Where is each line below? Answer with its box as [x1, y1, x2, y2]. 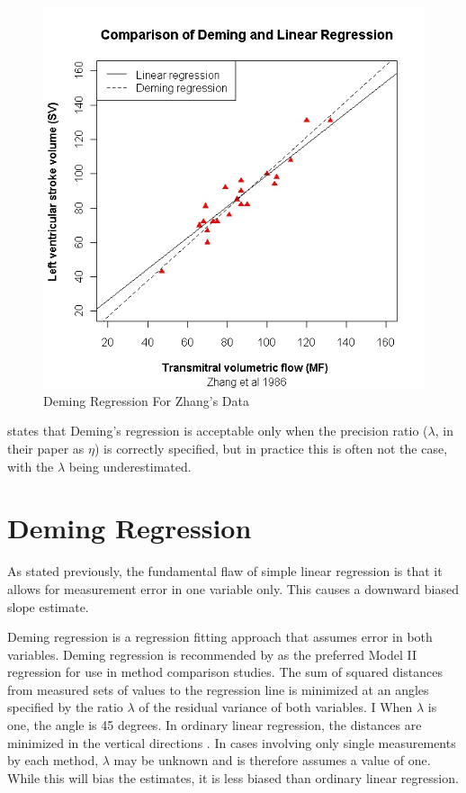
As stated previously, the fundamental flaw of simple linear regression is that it [7, 562, 443, 581]
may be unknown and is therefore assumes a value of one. [113, 751, 431, 770]
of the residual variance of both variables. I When [139, 698, 413, 716]
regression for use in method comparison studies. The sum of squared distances [7, 662, 443, 681]
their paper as [7, 439, 85, 458]
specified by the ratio [7, 698, 123, 716]
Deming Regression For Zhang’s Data [43, 391, 249, 410]
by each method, [7, 751, 99, 770]
